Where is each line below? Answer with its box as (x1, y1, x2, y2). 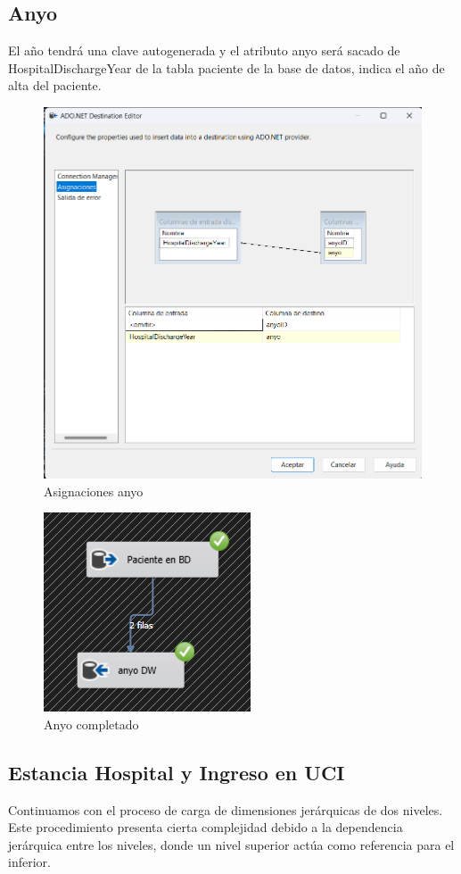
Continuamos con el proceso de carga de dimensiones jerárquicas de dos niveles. (8, 800, 443, 819)
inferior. (8, 853, 51, 871)
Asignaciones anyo (44, 481, 144, 500)
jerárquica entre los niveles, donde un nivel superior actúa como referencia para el (8, 835, 455, 853)
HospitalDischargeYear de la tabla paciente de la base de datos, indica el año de (8, 58, 445, 77)
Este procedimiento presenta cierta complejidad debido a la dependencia (8, 818, 403, 837)
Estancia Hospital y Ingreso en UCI (8, 758, 345, 786)
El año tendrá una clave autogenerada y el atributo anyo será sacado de (8, 41, 400, 60)
